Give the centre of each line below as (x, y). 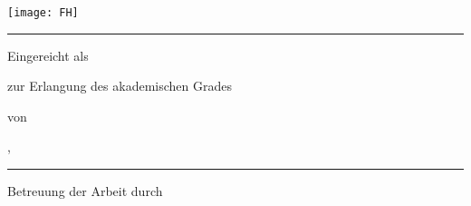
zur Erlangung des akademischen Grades (120, 86)
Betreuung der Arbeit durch (85, 191)
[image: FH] (43, 13)
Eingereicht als (48, 55)
